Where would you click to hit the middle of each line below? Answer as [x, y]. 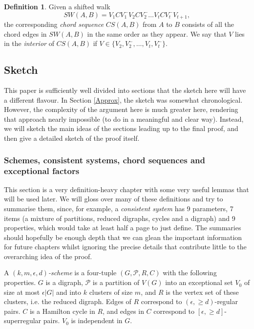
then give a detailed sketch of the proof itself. [72, 138]
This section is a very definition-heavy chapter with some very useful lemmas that [127, 189]
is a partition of [116, 282]
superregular [23, 320]
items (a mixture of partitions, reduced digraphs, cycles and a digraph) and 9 [120, 218]
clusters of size [111, 292]
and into [69, 292]
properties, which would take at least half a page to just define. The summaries [123, 228]
